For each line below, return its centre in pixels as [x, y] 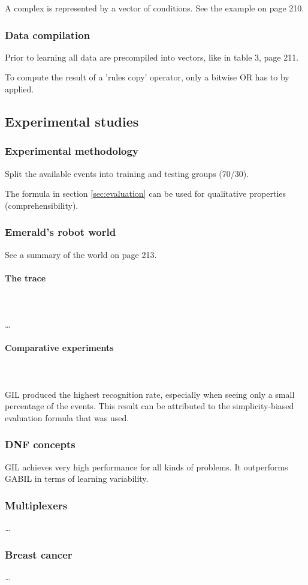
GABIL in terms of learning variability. [77, 478]
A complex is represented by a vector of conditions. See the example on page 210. [155, 8]
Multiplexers [36, 505]
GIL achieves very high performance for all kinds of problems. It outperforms [147, 466]
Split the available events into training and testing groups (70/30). [127, 173]
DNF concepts [40, 444]
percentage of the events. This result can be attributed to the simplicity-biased [150, 406]
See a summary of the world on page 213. [81, 254]
